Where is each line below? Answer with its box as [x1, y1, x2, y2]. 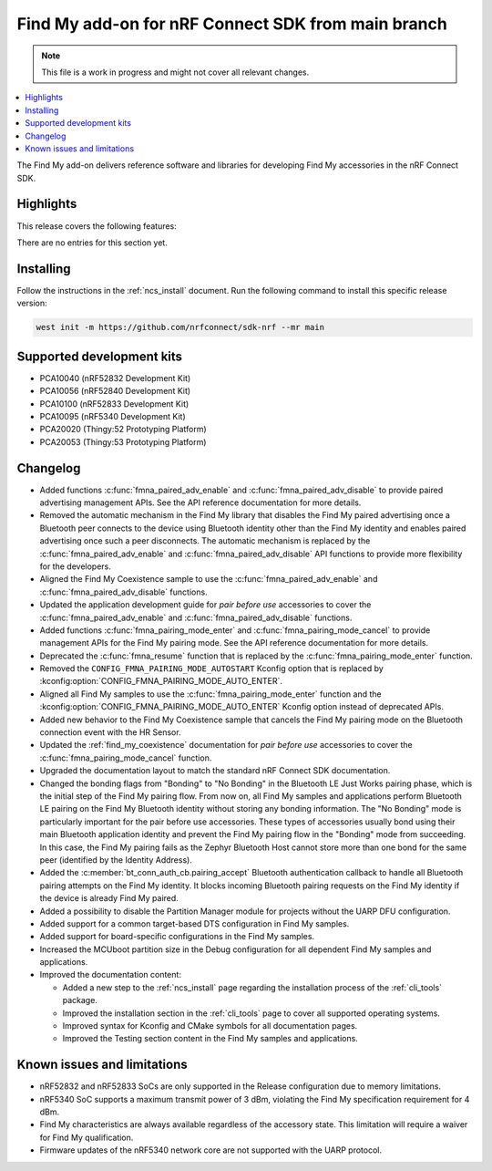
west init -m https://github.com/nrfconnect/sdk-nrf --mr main [36, 322, 325, 333]
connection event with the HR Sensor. [39, 727, 181, 738]
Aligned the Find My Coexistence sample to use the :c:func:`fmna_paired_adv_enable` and [39, 574, 378, 585]
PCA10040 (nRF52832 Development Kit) [39, 372, 191, 383]
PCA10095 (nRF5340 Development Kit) [39, 410, 186, 421]
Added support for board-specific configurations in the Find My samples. [39, 931, 314, 942]
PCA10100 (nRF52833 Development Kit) [39, 398, 190, 409]
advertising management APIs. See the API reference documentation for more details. [39, 497, 362, 508]
